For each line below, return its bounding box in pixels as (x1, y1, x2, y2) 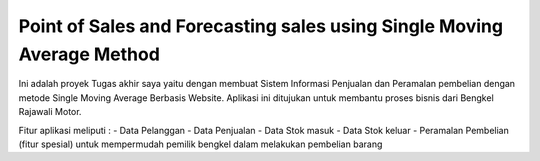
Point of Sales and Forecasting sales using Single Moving (18, 15, 504, 37)
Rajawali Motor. (18, 106, 82, 118)
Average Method (18, 43, 160, 65)
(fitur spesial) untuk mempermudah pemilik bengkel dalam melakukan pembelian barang (18, 138, 383, 150)
